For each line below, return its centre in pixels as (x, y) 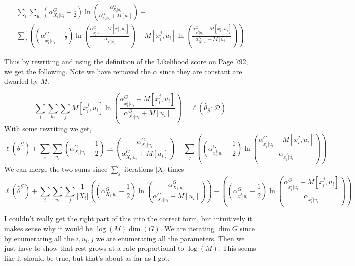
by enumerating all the (39, 238)
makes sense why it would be (49, 228)
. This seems (237, 248)
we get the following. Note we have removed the (78, 71)
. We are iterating (187, 228)
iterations (139, 169)
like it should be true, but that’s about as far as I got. (87, 257)
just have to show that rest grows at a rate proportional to (94, 248)
